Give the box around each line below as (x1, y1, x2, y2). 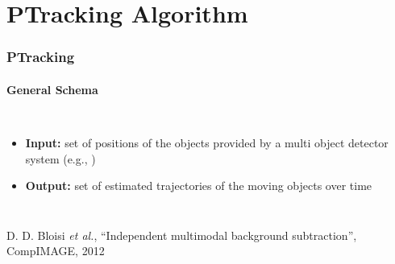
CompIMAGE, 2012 (6, 242, 105, 259)
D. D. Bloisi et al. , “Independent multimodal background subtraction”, (6, 226, 357, 243)
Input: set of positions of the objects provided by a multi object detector (25, 134, 389, 151)
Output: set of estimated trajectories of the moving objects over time (25, 177, 372, 194)
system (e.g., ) (25, 150, 96, 167)
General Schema (6, 80, 98, 97)
